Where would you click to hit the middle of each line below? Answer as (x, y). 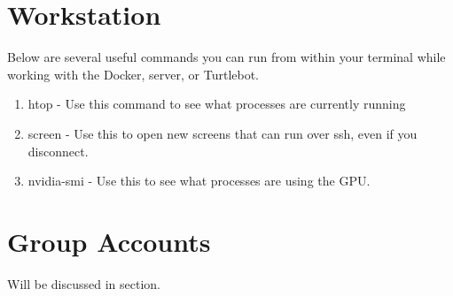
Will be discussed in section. (84, 283)
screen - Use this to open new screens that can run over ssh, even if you (223, 133)
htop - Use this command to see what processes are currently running (217, 104)
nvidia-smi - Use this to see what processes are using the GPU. (199, 181)
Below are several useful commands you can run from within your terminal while (226, 57)
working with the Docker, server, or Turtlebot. (133, 74)
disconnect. (58, 151)
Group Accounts (109, 241)
